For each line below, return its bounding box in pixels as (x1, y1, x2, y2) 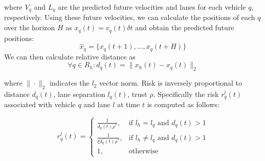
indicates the (49, 77, 90, 88)
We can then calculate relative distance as (4, 51, 136, 62)
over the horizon (4, 22, 55, 33)
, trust (127, 88, 147, 99)
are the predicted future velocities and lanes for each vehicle (58, 2, 246, 12)
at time (117, 99, 140, 110)
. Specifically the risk (153, 88, 219, 99)
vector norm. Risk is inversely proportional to (99, 77, 242, 88)
